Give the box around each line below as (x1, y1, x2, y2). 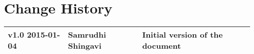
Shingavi (68, 40, 102, 52)
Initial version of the (142, 29, 223, 40)
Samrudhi (68, 29, 106, 40)
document (142, 40, 181, 52)
